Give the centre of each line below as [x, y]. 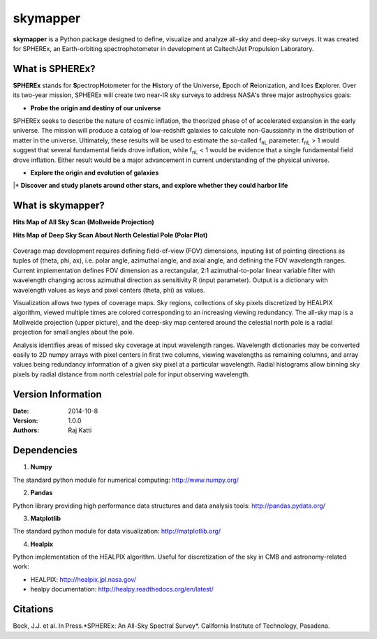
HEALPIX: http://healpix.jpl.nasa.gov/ [83, 579]
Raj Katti [80, 430]
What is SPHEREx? [54, 69]
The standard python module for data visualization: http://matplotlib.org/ [117, 531]
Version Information [57, 394]
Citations [33, 609]
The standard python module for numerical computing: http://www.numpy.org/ [126, 480]
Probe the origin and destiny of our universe [96, 108]
